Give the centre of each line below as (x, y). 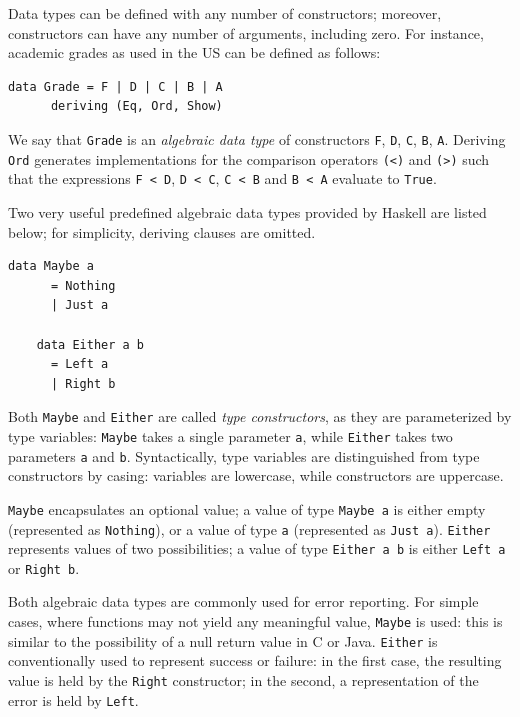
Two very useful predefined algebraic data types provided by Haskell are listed (247, 211)
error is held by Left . (73, 699)
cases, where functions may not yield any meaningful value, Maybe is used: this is (255, 621)
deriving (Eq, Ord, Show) (136, 106)
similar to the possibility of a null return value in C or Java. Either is (223, 640)
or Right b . (44, 567)
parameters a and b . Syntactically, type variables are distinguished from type (244, 455)
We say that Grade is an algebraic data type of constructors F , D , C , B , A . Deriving (257, 138)
